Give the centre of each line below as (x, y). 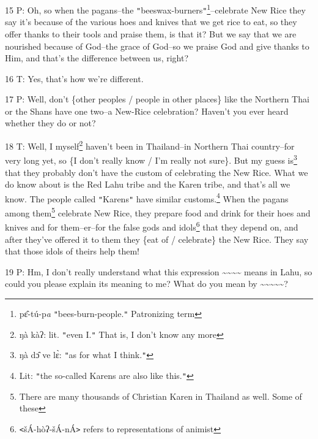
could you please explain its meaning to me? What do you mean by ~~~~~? (146, 284)
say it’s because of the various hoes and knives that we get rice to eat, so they (151, 22)
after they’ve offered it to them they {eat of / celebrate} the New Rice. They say (157, 239)
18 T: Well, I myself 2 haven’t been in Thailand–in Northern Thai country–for (150, 145)
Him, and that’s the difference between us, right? (97, 58)
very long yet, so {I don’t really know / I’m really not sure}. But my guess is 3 (151, 159)
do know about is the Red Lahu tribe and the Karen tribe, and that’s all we (148, 184)
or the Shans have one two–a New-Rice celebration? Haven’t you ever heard (147, 111)
